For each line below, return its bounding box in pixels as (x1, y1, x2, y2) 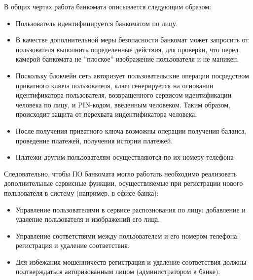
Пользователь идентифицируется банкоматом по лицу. (15, 18, 178, 28)
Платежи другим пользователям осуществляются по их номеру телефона (15, 152, 234, 162)
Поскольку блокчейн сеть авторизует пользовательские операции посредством (15, 70, 249, 80)
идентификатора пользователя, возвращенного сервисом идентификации (15, 90, 232, 100)
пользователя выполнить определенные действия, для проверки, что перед (15, 44, 239, 54)
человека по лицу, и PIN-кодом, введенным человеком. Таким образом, (15, 99, 230, 109)
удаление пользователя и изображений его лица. (15, 214, 160, 224)
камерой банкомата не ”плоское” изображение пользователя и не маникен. (15, 54, 239, 64)
